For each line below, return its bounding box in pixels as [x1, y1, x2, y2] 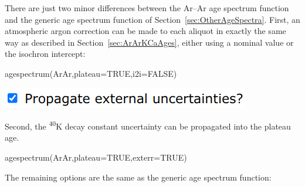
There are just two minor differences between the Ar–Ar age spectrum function [5, 2, 289, 13]
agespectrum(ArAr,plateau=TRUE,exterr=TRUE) [5, 151, 187, 163]
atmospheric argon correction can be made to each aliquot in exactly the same [5, 25, 286, 37]
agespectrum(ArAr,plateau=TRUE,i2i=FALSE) [5, 67, 177, 79]
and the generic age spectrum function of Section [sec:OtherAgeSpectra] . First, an [5, 13, 300, 25]
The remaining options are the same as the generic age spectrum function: [5, 171, 272, 183]
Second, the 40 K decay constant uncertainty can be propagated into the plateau [5, 118, 291, 132]
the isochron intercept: [5, 47, 86, 60]
